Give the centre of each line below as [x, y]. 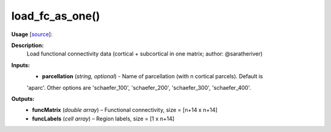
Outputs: [23, 98]
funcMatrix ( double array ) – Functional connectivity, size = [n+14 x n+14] [125, 110]
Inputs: [21, 65]
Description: [28, 45]
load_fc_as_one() [56, 16]
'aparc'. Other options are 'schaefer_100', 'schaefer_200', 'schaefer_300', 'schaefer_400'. [139, 87]
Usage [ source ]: [32, 34]
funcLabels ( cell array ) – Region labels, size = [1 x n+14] [103, 119]
